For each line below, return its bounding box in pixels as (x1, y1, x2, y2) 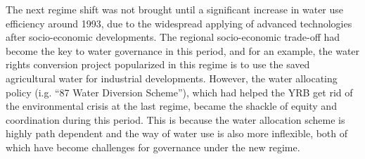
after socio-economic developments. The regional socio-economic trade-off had (6, 30, 340, 44)
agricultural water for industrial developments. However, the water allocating (6, 70, 338, 85)
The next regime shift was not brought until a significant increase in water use (6, 2, 344, 16)
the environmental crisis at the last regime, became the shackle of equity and (6, 98, 337, 113)
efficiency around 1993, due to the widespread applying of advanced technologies (6, 15, 352, 30)
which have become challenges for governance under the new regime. (6, 139, 300, 154)
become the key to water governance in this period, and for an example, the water (6, 43, 360, 58)
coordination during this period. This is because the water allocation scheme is (6, 112, 345, 127)
